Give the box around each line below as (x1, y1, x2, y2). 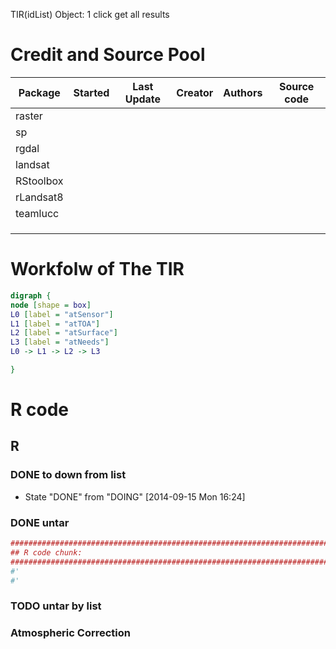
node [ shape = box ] (10, 300, 92, 310)
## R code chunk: (10, 547, 83, 558)
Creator (176, 85, 214, 99)
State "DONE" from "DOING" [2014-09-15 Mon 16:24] (24, 490, 246, 503)
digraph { (10, 290, 52, 301)
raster (15, 109, 43, 123)
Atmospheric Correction (10, 626, 131, 640)
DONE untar (10, 515, 70, 529)
